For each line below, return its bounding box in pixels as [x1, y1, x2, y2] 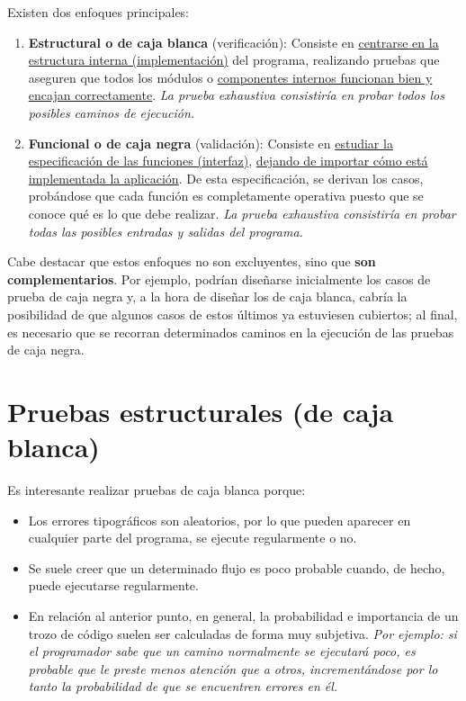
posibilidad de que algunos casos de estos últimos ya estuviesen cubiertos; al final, [7, 304, 458, 323]
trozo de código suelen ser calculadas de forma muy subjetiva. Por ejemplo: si [28, 624, 457, 643]
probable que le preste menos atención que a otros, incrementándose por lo [28, 659, 438, 678]
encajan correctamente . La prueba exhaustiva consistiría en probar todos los [28, 85, 444, 104]
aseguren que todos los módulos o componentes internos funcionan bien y [28, 67, 433, 86]
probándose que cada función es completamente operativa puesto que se [28, 186, 424, 205]
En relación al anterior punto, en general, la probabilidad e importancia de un [28, 606, 459, 625]
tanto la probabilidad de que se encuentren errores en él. [28, 677, 338, 696]
